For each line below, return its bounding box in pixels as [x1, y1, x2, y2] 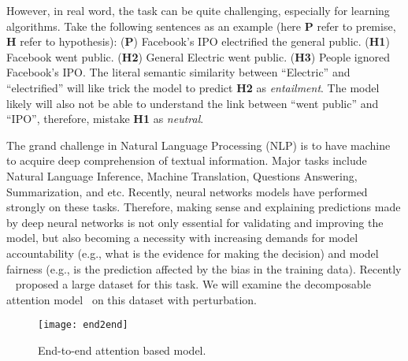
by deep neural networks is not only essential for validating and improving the [6, 214, 384, 230]
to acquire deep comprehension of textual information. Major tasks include [6, 152, 367, 169]
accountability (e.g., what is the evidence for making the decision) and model [6, 244, 379, 261]
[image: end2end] [38, 319, 128, 331]
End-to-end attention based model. [38, 341, 206, 358]
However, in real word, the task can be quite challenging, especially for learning [6, 2, 390, 18]
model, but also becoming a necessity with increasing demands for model [6, 229, 358, 246]
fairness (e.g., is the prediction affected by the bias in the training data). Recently [6, 260, 402, 277]
